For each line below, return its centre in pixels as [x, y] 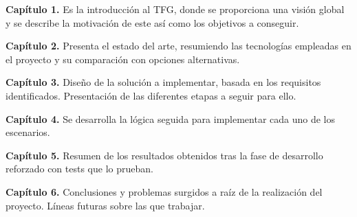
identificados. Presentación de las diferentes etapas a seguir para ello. [151, 95]
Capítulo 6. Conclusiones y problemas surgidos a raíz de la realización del [164, 191]
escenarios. [28, 132]
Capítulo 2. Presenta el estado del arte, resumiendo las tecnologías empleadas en [178, 46]
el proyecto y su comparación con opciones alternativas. [123, 59]
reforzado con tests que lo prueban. [79, 169]
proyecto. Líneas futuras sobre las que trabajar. [105, 205]
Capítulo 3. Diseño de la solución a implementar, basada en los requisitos [163, 82]
